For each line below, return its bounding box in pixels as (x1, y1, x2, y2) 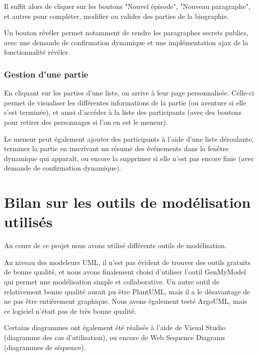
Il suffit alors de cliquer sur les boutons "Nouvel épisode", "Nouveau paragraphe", (4, 1, 251, 11)
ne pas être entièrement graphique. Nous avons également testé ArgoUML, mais (4, 296, 247, 306)
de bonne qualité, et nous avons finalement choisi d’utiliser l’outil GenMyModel (4, 267, 246, 277)
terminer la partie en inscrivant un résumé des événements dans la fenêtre (4, 143, 229, 154)
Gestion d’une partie (4, 68, 88, 80)
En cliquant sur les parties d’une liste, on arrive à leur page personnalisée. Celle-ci (4, 88, 254, 98)
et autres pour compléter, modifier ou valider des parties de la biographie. (4, 10, 229, 21)
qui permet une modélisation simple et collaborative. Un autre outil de (4, 276, 220, 287)
